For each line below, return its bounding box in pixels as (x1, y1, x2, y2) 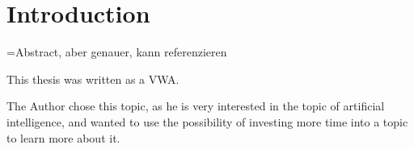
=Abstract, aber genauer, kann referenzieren (6, 43, 227, 60)
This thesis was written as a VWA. (6, 70, 180, 87)
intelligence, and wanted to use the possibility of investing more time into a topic (6, 113, 408, 130)
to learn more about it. (6, 129, 120, 146)
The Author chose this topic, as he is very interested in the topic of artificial (6, 97, 385, 114)
